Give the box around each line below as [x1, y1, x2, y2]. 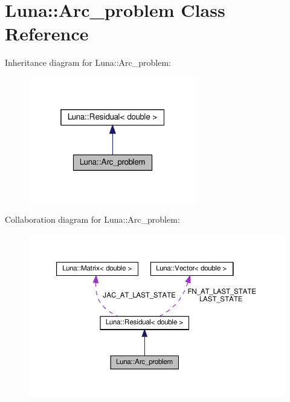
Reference [5, 21, 89, 46]
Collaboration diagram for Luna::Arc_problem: [5, 213, 180, 226]
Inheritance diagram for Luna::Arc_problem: [5, 56, 171, 69]
